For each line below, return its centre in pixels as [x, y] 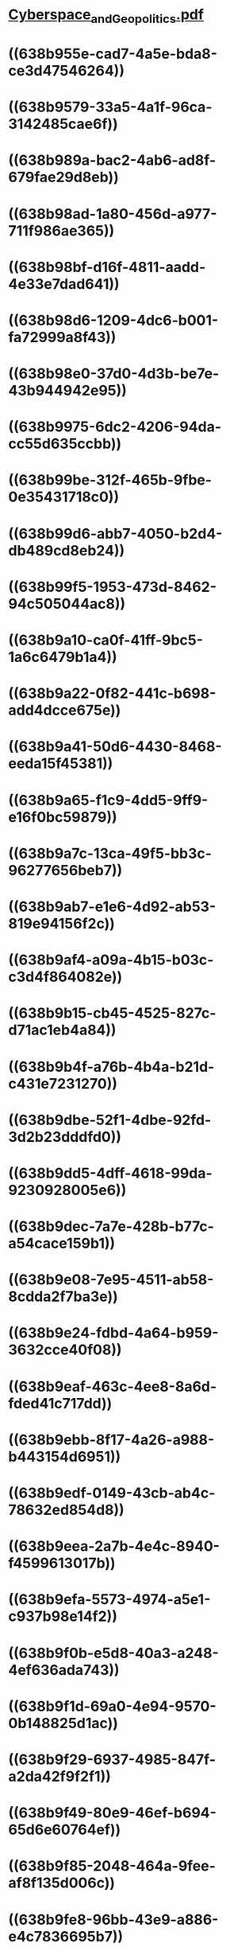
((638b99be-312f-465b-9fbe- [110, 480]
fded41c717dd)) [60, 1403]
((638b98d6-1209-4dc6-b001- [113, 320]
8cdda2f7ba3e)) [63, 1297]
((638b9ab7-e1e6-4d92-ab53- [112, 907]
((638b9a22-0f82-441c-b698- [112, 693]
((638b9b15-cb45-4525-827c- [112, 1013]
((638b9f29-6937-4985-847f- [112, 1759]
